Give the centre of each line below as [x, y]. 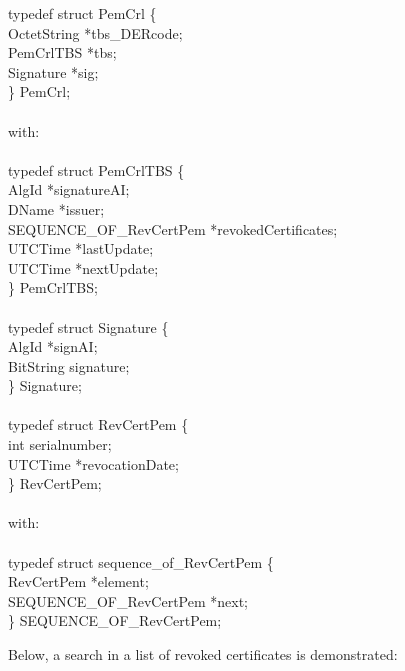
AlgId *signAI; [53, 346]
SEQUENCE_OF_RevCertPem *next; [128, 600]
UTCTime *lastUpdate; [81, 248]
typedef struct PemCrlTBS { [96, 169]
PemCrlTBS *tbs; [62, 52]
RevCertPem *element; [78, 581]
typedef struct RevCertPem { [98, 424]
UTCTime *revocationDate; [93, 463]
